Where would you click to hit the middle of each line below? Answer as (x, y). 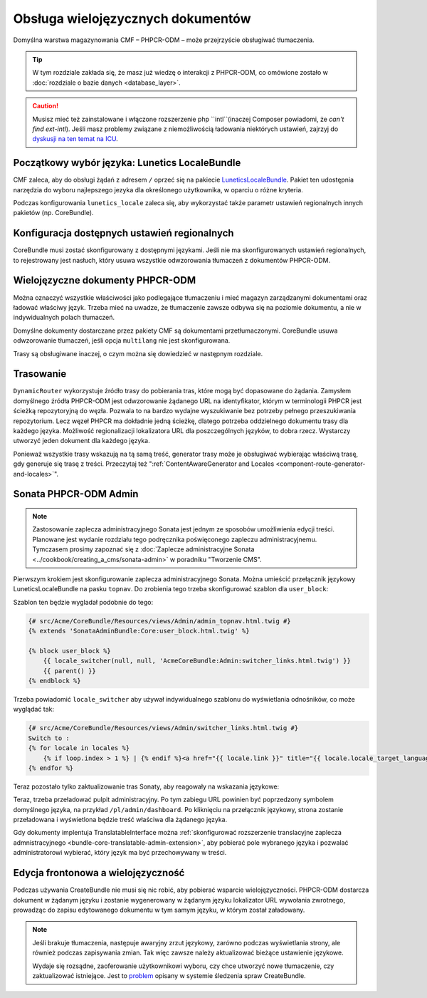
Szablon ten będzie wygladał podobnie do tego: (83, 602)
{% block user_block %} (70, 651)
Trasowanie (40, 374)
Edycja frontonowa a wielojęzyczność (99, 873)
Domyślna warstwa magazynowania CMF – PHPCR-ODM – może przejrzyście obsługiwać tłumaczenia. (164, 40)
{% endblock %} (54, 681)
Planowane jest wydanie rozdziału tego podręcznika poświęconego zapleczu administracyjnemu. (175, 539)
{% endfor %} (51, 768)
